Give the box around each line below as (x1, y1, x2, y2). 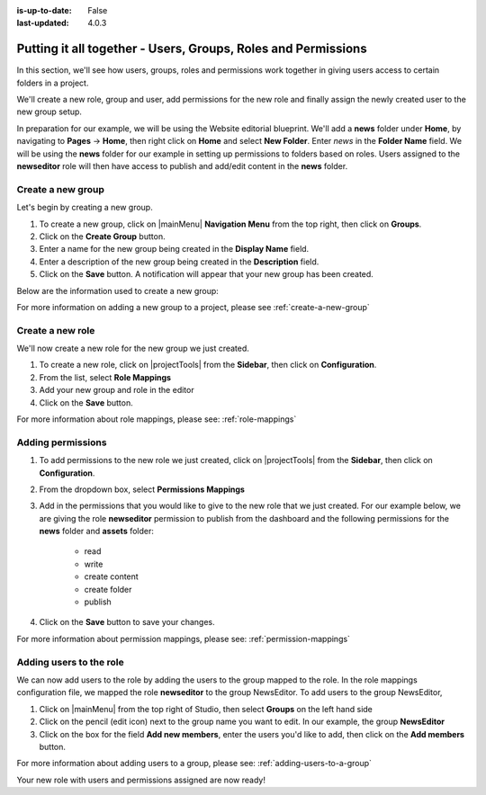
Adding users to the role (16, 656, 125, 668)
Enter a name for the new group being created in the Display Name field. (39, 244, 310, 255)
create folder (84, 584, 132, 594)
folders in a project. (16, 77, 89, 88)
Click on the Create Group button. (39, 230, 166, 242)
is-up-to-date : (16, 5, 72, 15)
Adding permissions (16, 436, 107, 449)
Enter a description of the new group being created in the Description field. (39, 256, 319, 267)
